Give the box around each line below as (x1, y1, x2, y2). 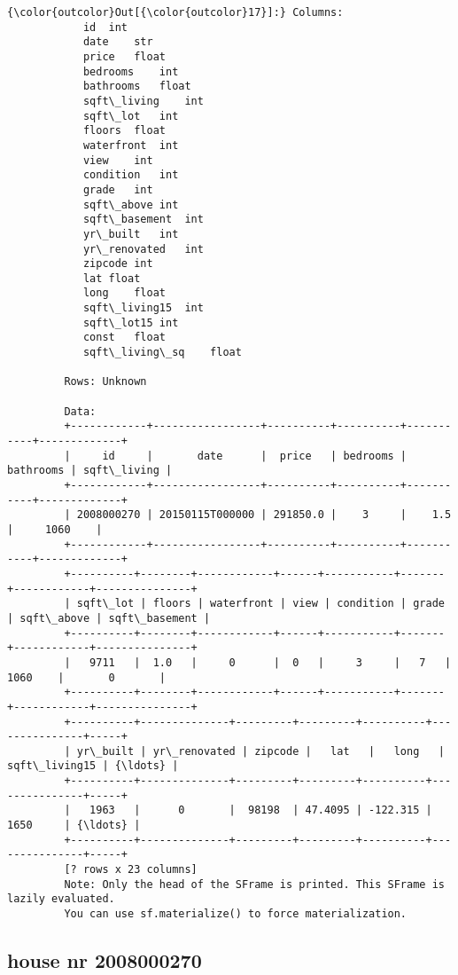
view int (82, 153, 153, 167)
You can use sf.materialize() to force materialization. (64, 908, 408, 921)
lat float (82, 271, 141, 285)
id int (82, 20, 128, 34)
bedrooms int (82, 65, 179, 78)
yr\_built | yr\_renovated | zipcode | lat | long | (76, 744, 445, 758)
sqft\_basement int (82, 213, 204, 226)
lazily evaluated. (7, 892, 115, 906)
